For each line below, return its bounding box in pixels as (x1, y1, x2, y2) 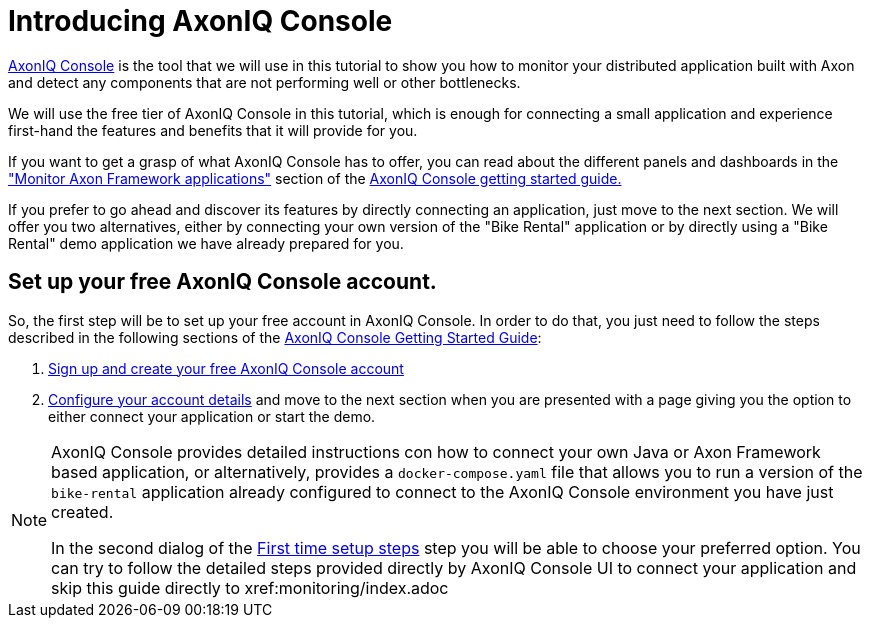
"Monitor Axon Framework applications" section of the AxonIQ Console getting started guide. (8, 169, 622, 187)
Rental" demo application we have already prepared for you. (8, 234, 404, 252)
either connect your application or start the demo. (48, 407, 376, 425)
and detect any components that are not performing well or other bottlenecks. (8, 73, 521, 91)
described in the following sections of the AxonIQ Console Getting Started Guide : (8, 328, 542, 346)
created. (51, 501, 114, 522)
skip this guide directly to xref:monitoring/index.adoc (51, 577, 449, 598)
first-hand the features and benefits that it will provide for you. (8, 121, 418, 139)
